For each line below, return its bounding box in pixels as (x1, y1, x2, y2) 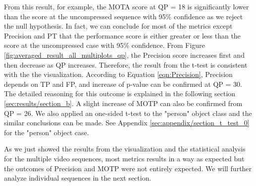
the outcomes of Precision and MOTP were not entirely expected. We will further (4, 163, 252, 173)
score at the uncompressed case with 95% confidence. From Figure (4, 40, 205, 50)
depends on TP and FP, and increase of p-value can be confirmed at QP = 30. (4, 78, 242, 89)
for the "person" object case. (4, 127, 89, 137)
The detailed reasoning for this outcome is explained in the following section (4, 88, 236, 99)
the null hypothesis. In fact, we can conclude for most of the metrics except (4, 21, 233, 31)
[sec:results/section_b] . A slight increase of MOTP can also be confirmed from (4, 98, 243, 108)
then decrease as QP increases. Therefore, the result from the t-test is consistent (4, 59, 248, 70)
